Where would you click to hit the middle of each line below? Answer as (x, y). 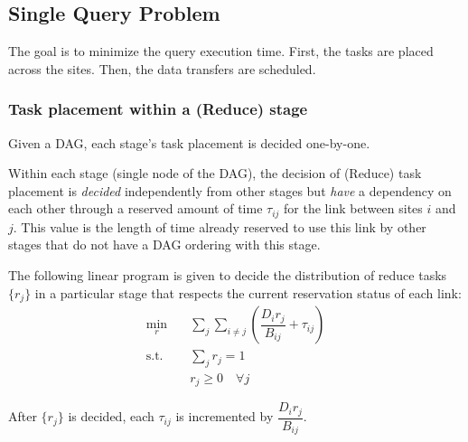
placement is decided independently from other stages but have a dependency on (230, 190)
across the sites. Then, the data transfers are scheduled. (162, 68)
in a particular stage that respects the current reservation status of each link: (248, 292)
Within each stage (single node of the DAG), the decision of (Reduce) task (215, 173)
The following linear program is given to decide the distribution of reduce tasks (228, 275)
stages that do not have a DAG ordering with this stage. (164, 245)
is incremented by (225, 416)
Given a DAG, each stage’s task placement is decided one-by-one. (189, 142)
